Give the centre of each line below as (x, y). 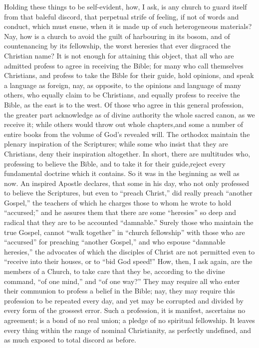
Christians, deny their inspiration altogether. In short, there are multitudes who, (127, 153)
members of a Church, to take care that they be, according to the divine (115, 271)
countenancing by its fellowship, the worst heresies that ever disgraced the (118, 46)
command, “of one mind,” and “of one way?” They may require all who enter (122, 281)
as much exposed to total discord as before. (70, 340)
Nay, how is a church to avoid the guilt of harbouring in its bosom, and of (117, 36)
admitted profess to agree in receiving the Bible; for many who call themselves (124, 65)
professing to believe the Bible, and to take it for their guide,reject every (115, 163)
